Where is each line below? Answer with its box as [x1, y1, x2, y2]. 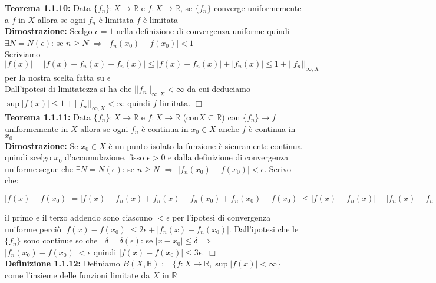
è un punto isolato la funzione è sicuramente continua [108, 139, 302, 152]
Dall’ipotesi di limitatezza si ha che [5, 83, 132, 95]
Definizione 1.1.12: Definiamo [5, 257, 120, 269]
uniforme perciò [5, 222, 61, 235]
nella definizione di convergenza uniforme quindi [116, 25, 290, 37]
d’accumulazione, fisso [65, 151, 144, 163]
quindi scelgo [5, 151, 52, 163]
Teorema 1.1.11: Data [5, 110, 91, 123]
